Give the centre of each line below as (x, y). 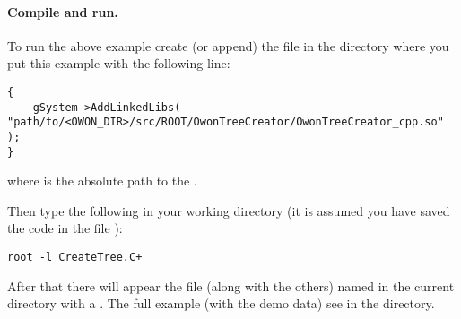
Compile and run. (63, 11)
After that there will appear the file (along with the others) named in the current (231, 285)
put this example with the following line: (119, 63)
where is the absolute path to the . (102, 181)
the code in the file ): (65, 228)
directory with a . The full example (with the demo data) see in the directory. (221, 303)
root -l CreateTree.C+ (75, 258)
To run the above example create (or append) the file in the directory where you (228, 45)
